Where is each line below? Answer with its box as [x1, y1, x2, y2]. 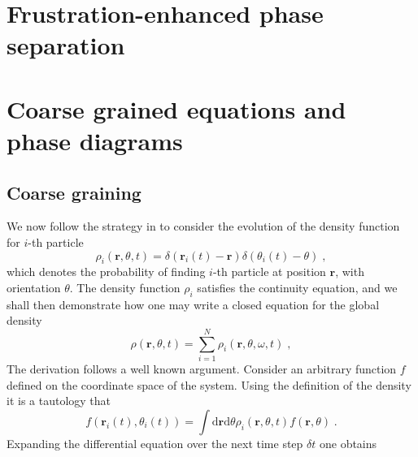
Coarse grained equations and [7, 92, 346, 125]
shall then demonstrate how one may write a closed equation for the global [7, 295, 380, 313]
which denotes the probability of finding [7, 263, 206, 280]
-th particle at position [212, 263, 326, 280]
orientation [7, 278, 61, 295]
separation [7, 28, 125, 62]
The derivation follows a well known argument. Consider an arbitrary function [7, 360, 397, 377]
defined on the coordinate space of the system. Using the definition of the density [7, 376, 411, 393]
